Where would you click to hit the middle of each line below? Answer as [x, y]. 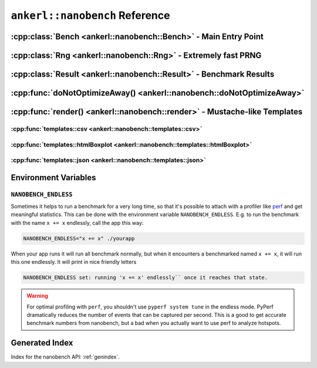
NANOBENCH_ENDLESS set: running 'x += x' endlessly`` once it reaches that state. [146, 278]
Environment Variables [53, 178]
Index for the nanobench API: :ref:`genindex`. [65, 357]
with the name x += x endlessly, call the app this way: [77, 223]
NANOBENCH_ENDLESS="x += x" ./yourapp [79, 238]
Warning [37, 296]
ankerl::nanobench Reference [90, 15]
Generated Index [42, 343]
